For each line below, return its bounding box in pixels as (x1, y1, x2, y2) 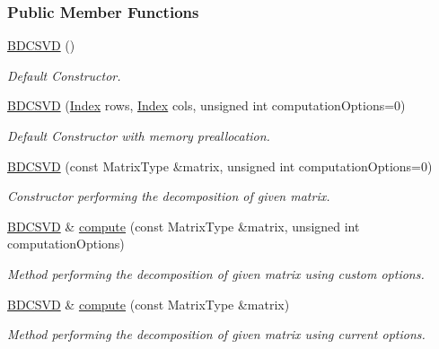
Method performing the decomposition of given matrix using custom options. (7, 264, 425, 283)
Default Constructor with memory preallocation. (7, 127, 270, 144)
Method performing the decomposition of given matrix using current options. (7, 325, 426, 344)
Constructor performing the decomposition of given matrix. (7, 187, 330, 205)
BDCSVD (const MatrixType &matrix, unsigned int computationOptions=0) (7, 156, 433, 175)
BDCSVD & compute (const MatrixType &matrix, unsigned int (7, 216, 360, 235)
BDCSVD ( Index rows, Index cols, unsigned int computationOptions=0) (7, 96, 406, 115)
